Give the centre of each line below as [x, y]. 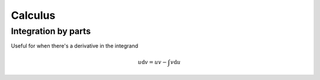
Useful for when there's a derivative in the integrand [75, 46]
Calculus [33, 15]
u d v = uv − [152, 62]
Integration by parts [51, 31]
